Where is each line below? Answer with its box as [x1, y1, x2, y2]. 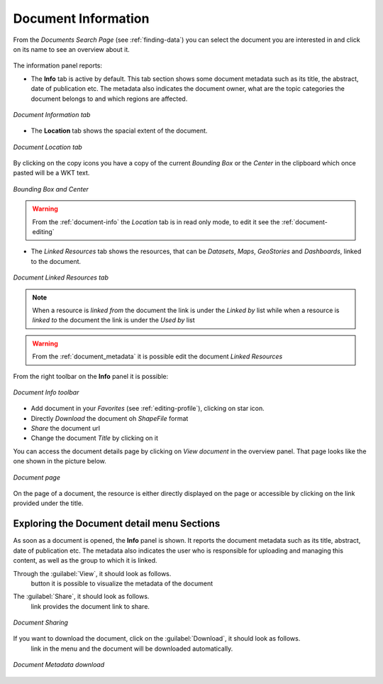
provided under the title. [13, 499, 84, 507]
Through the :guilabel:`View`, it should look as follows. [13, 569, 172, 578]
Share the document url [30, 424, 101, 433]
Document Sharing [13, 618, 69, 627]
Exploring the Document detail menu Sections [13, 518, 221, 530]
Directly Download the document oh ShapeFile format [30, 414, 189, 422]
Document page [13, 473, 60, 482]
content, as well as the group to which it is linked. [13, 556, 157, 565]
